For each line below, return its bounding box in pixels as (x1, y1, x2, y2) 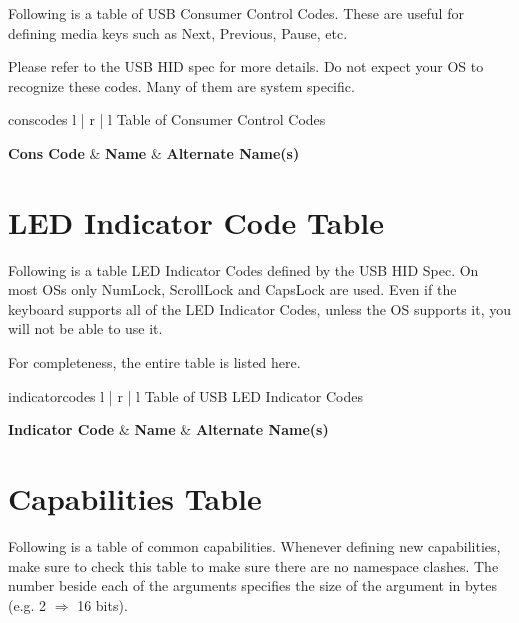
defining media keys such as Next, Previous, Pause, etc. (8, 22, 348, 43)
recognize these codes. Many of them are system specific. (8, 75, 355, 96)
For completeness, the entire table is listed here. (8, 352, 301, 373)
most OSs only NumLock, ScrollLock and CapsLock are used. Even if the (8, 279, 457, 300)
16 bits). (77, 594, 128, 615)
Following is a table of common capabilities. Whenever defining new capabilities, (8, 535, 501, 556)
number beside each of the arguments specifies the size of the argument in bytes (8, 575, 497, 596)
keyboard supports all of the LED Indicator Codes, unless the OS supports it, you (8, 298, 511, 319)
